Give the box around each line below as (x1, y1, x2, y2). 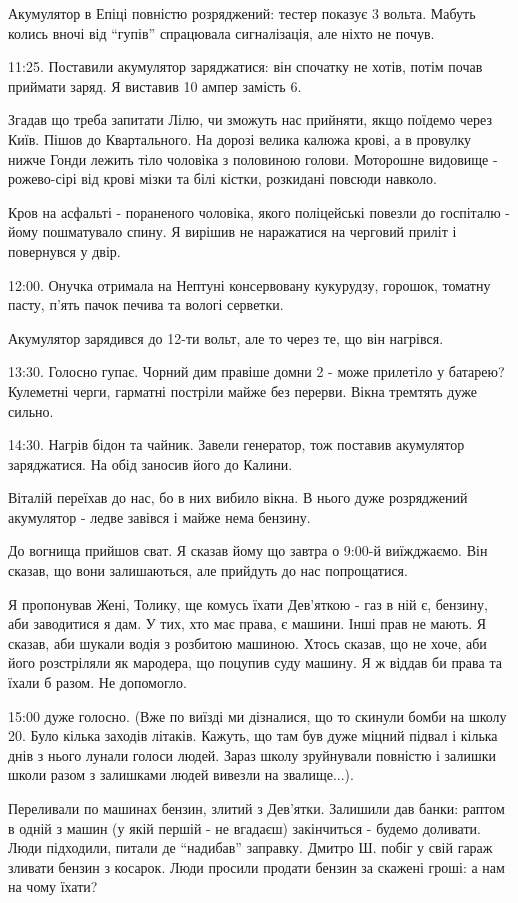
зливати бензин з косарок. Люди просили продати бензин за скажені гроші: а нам (8, 856, 505, 877)
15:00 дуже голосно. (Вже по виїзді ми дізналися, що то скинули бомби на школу (8, 705, 507, 726)
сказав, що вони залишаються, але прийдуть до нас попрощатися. (8, 560, 408, 581)
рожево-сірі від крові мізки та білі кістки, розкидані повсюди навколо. (8, 168, 437, 189)
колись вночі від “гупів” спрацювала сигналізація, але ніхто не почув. (8, 22, 435, 43)
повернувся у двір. (8, 240, 121, 261)
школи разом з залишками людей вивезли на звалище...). (8, 764, 354, 785)
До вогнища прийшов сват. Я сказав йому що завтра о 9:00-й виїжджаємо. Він (8, 540, 488, 561)
